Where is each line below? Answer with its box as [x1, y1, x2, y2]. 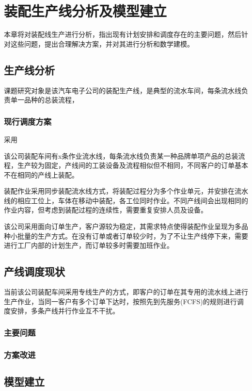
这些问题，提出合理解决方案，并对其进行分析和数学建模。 [10, 38, 194, 49]
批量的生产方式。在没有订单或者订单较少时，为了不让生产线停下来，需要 [17, 230, 248, 241]
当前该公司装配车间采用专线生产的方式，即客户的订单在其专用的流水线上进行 [4, 287, 248, 297]
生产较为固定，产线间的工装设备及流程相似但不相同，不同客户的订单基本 [17, 160, 248, 170]
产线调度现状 [4, 264, 65, 279]
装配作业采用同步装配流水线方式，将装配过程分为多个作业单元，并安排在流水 [4, 186, 248, 196]
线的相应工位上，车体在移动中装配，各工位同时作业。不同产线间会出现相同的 [4, 195, 248, 205]
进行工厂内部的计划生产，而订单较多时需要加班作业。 [4, 240, 173, 250]
